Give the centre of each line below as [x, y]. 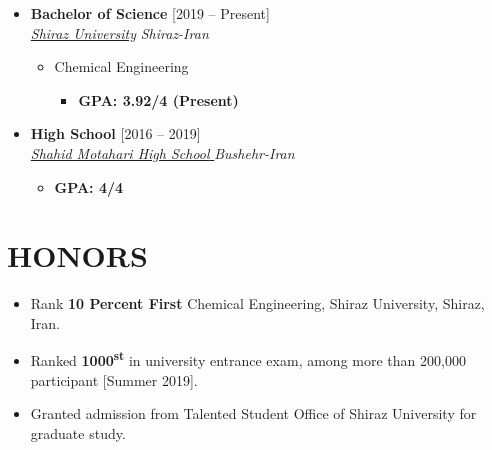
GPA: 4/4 [89, 186]
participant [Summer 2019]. [114, 379]
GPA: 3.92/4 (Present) [158, 99]
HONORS [77, 255]
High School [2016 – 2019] [115, 133]
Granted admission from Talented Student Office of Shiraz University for [253, 413]
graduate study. [78, 432]
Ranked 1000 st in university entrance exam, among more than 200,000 [248, 359]
